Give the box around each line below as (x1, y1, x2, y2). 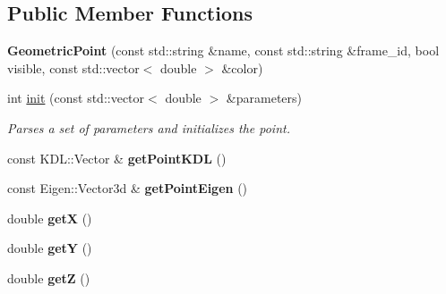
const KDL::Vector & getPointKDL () (7, 148, 227, 167)
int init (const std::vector (7, 88, 145, 107)
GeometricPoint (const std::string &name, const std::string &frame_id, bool (7, 41, 440, 60)
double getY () (7, 239, 92, 257)
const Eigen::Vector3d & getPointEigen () (7, 179, 248, 197)
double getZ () (7, 268, 90, 287)
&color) (221, 58, 263, 77)
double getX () (7, 208, 92, 227)
